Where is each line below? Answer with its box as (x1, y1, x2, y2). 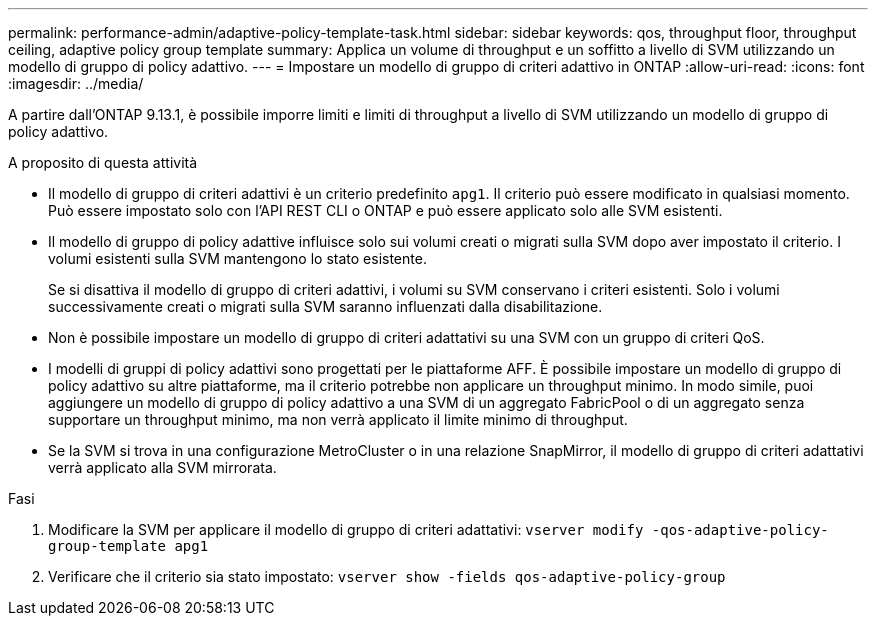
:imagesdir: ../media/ (8, 75, 144, 92)
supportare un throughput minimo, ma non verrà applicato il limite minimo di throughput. (48, 411, 628, 428)
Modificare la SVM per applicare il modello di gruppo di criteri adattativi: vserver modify (48, 521, 644, 538)
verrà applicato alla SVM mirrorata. (48, 459, 277, 476)
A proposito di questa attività (8, 154, 198, 171)
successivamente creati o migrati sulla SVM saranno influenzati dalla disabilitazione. (48, 298, 603, 315)
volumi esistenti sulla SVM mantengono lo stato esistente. (48, 250, 427, 267)
